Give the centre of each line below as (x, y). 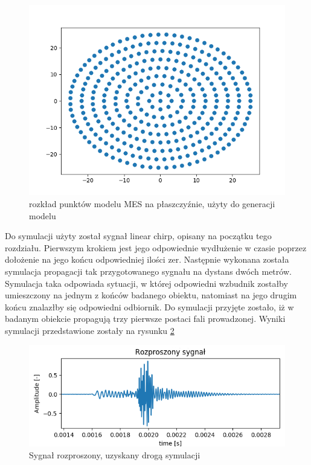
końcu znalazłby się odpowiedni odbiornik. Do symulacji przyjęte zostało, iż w (149, 306)
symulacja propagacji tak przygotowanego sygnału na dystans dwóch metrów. (148, 271)
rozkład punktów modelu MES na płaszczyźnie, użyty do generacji (152, 203)
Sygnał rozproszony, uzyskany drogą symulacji (115, 454)
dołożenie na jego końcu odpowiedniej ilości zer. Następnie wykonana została (147, 259)
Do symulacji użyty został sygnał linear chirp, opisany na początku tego (138, 236)
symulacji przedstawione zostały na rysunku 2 (90, 330)
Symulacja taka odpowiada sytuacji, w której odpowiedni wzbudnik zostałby (146, 283)
